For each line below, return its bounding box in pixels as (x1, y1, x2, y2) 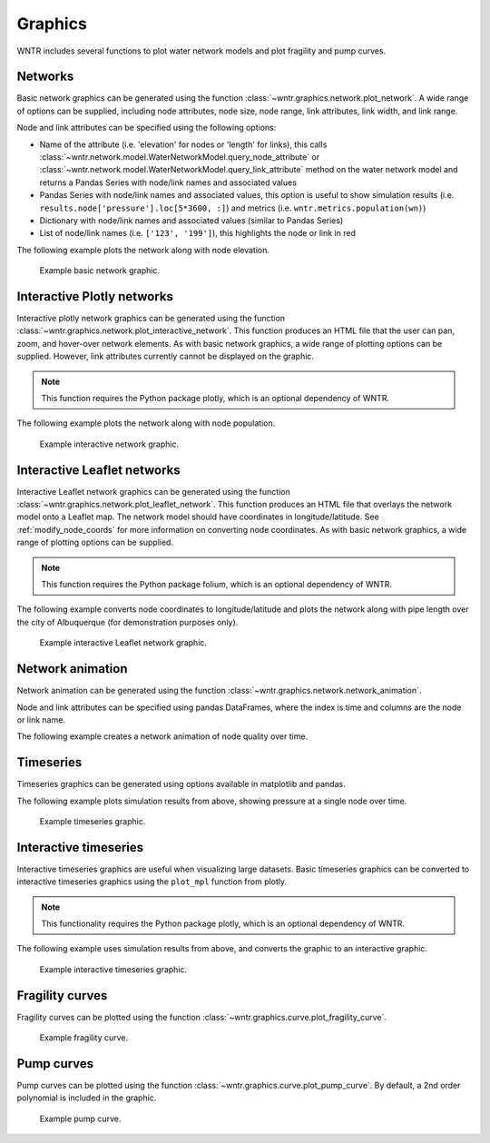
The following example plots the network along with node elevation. (16, 244, 270, 255)
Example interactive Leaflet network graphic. (39, 637, 208, 648)
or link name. (16, 714, 65, 725)
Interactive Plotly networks (16, 289, 174, 304)
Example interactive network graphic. (39, 438, 180, 449)
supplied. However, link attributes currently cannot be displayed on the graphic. (16, 350, 315, 362)
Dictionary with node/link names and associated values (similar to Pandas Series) (39, 214, 344, 226)
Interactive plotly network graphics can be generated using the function (16, 313, 286, 324)
